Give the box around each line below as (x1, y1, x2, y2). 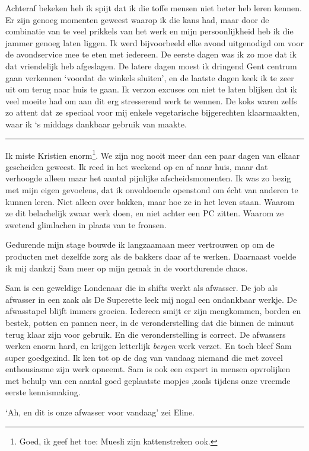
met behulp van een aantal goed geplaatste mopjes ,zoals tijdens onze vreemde (5, 374, 291, 386)
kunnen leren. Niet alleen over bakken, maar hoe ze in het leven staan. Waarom (5, 195, 295, 207)
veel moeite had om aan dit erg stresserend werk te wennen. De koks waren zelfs (5, 94, 297, 107)
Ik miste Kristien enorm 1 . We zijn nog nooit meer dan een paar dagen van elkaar (5, 147, 300, 161)
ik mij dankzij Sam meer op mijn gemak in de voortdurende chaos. (5, 261, 248, 274)
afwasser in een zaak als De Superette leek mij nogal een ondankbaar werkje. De (5, 293, 297, 305)
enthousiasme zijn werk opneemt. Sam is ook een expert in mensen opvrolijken (5, 363, 291, 375)
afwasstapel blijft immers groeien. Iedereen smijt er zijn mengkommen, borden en (5, 305, 301, 317)
